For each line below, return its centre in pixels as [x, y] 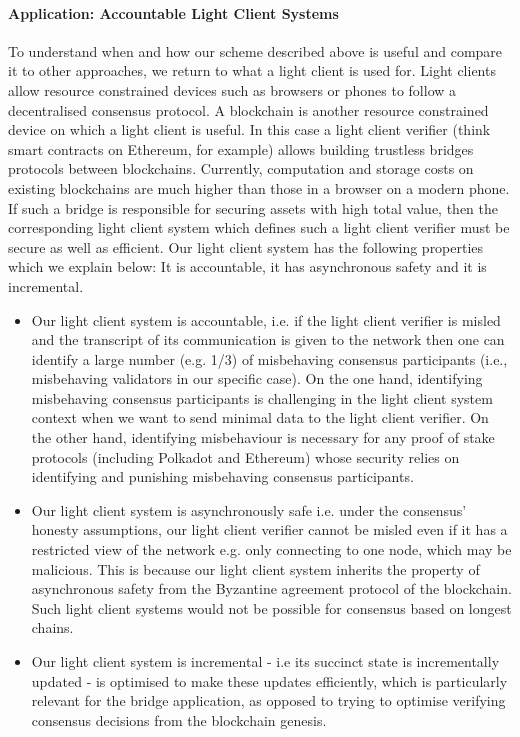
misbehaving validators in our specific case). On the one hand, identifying [257, 378]
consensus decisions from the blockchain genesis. [179, 719]
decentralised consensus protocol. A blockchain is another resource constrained [248, 109]
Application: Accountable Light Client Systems [173, 12]
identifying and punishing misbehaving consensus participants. [222, 476]
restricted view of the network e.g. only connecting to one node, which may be [271, 549]
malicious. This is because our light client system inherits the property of [255, 568]
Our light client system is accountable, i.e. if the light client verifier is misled [266, 319]
